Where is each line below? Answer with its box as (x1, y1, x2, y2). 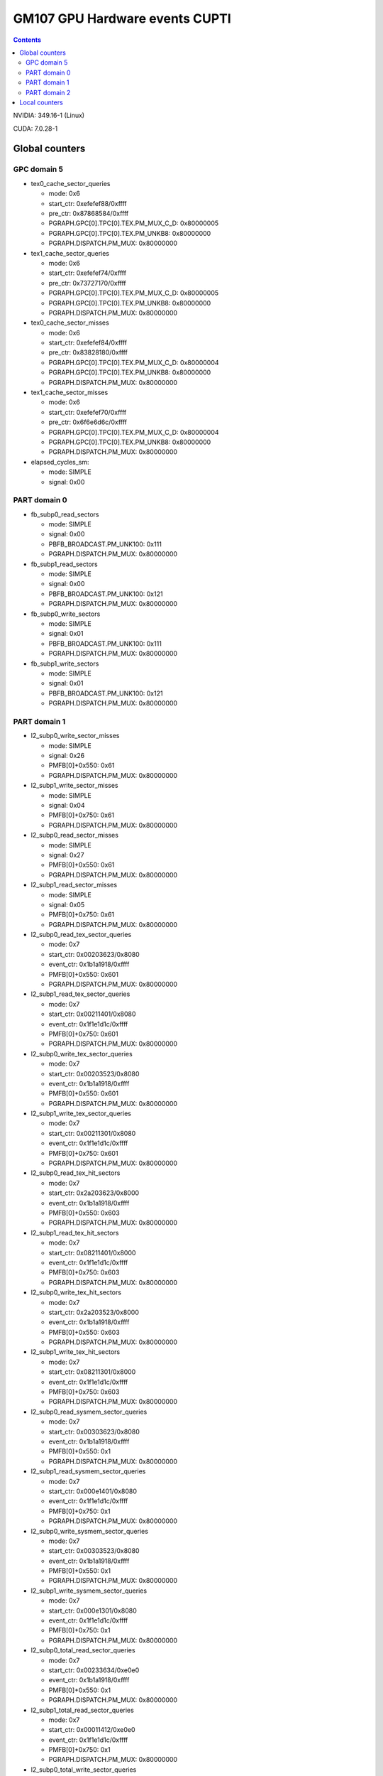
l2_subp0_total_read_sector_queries (30, 1646, 135, 1655)
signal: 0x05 (48, 900, 85, 909)
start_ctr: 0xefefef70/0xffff (48, 408, 127, 416)
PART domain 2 (26, 88, 71, 97)
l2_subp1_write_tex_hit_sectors (30, 1348, 121, 1356)
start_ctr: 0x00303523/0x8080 (48, 1547, 140, 1555)
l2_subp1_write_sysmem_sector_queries (30, 1586, 148, 1595)
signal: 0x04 (48, 801, 85, 809)
